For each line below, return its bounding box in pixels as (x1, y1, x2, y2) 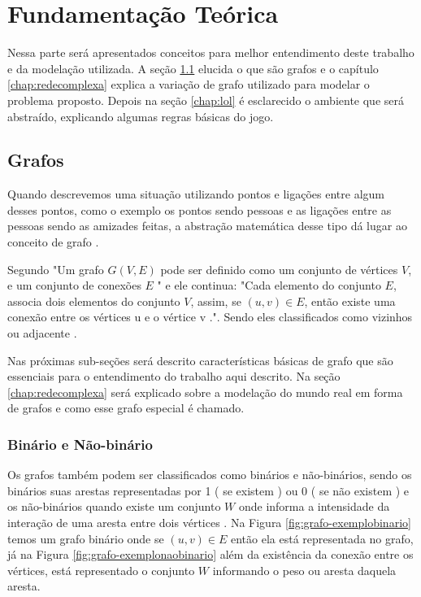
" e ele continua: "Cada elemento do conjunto (157, 277, 381, 294)
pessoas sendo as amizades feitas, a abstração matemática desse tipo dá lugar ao (7, 217, 407, 234)
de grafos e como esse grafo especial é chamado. (7, 399, 245, 416)
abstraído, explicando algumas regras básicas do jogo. (7, 107, 274, 124)
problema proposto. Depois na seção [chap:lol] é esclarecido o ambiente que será (7, 91, 404, 108)
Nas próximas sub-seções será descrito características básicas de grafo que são (7, 351, 393, 368)
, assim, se (190, 292, 241, 309)
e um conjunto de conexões (7, 277, 141, 294)
